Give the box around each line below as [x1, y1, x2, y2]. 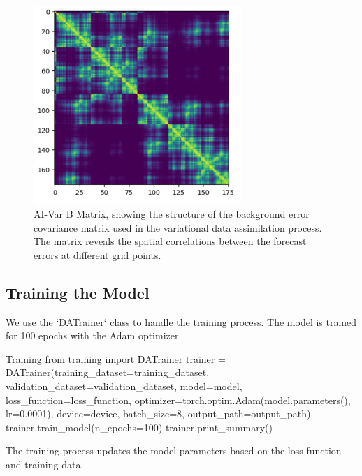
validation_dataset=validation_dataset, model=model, [6, 378, 242, 393]
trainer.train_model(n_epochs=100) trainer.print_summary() [6, 419, 273, 434]
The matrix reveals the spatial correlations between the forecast [34, 234, 307, 248]
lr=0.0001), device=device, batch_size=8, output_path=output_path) [6, 406, 311, 421]
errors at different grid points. [34, 247, 161, 262]
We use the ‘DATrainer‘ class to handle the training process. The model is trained [6, 314, 357, 329]
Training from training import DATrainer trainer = [6, 351, 226, 366]
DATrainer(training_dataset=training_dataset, [6, 365, 210, 380]
